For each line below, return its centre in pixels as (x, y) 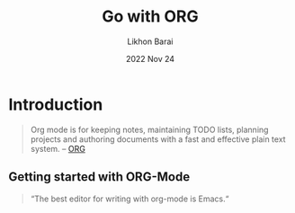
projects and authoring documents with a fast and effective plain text (158, 139)
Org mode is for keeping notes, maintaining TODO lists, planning (149, 129)
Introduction (56, 104)
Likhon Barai (150, 41)
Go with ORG (150, 17)
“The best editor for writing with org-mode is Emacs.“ (130, 199)
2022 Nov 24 (150, 58)
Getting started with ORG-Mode (99, 177)
